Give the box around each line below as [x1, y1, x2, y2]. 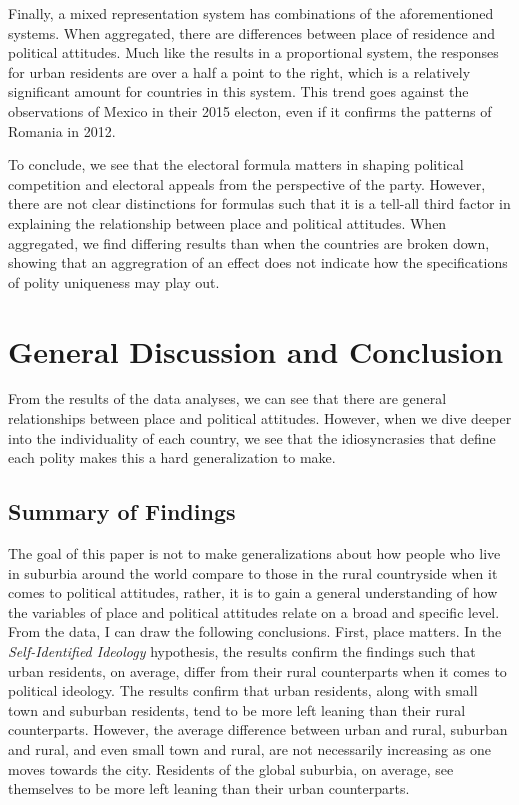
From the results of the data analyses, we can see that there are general [8, 388, 447, 409]
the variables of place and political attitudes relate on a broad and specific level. [8, 601, 500, 622]
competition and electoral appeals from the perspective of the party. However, [8, 173, 486, 194]
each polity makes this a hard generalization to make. [8, 447, 336, 468]
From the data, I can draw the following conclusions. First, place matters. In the [8, 621, 502, 642]
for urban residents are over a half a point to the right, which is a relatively [8, 61, 471, 82]
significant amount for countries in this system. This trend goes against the [8, 81, 469, 102]
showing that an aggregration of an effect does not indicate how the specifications [8, 252, 508, 273]
